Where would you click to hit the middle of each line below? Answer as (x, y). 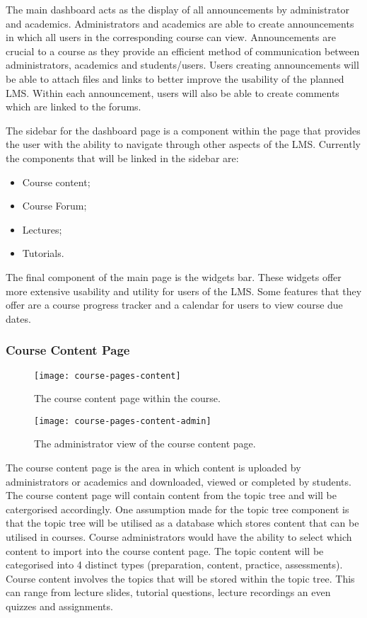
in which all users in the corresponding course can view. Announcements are (171, 37)
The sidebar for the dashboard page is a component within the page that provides (183, 130)
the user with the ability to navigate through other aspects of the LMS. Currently (183, 144)
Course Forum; (54, 206)
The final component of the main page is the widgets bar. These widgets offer (174, 276)
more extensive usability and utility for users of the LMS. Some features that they (184, 291)
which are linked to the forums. (74, 107)
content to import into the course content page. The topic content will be (165, 550)
